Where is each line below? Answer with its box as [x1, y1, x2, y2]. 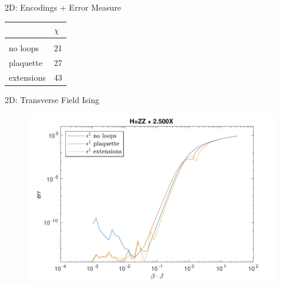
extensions [9, 71, 46, 83]
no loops [9, 42, 39, 54]
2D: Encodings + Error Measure [5, 1, 122, 13]
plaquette [9, 57, 43, 69]
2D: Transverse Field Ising [5, 93, 99, 105]
